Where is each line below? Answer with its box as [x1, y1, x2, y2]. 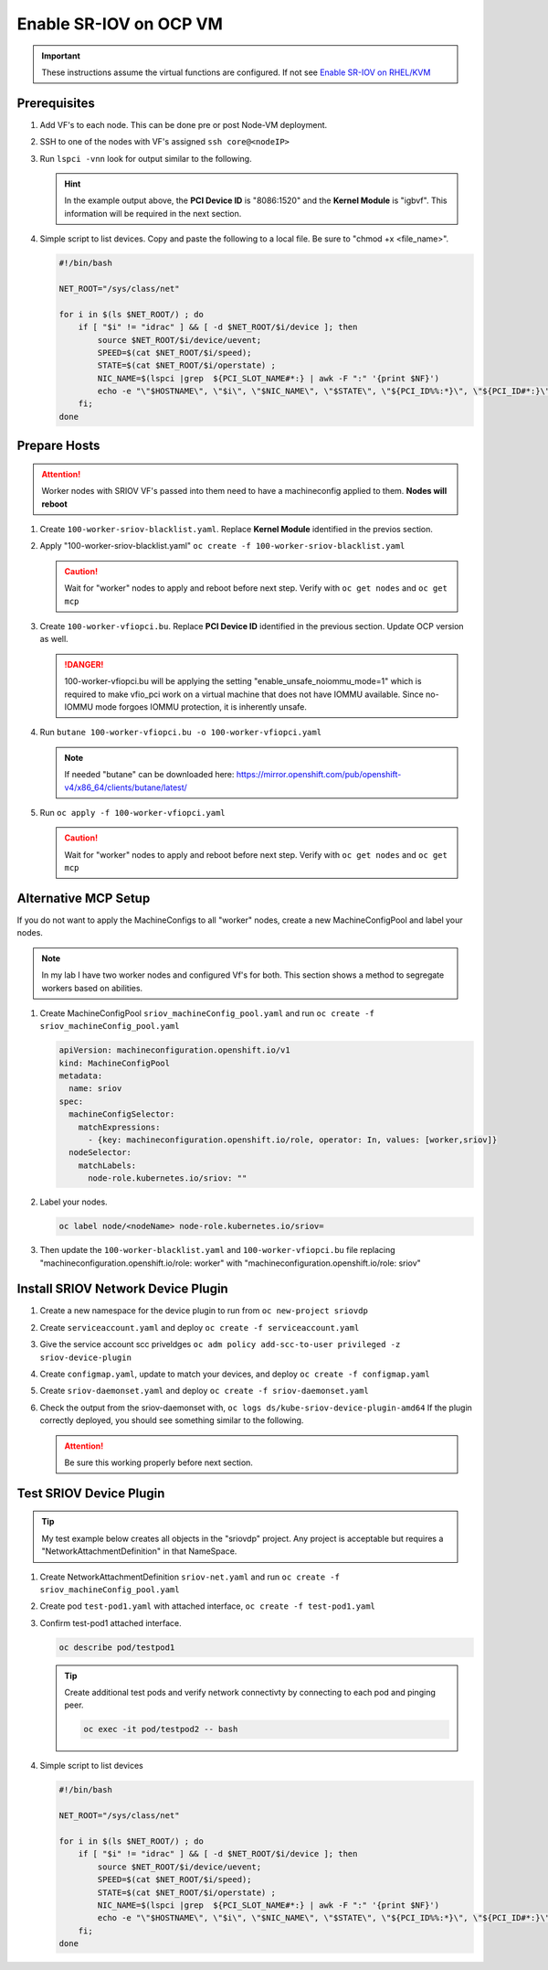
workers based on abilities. [41, 982, 143, 993]
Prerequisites [16, 95, 95, 111]
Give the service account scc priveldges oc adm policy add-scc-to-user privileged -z [39, 1339, 401, 1350]
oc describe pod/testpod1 [58, 1642, 175, 1653]
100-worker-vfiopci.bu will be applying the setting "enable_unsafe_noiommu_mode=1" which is [64, 676, 422, 687]
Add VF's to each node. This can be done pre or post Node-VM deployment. [39, 119, 328, 130]
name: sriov [68, 1084, 122, 1094]
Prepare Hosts [16, 438, 100, 454]
